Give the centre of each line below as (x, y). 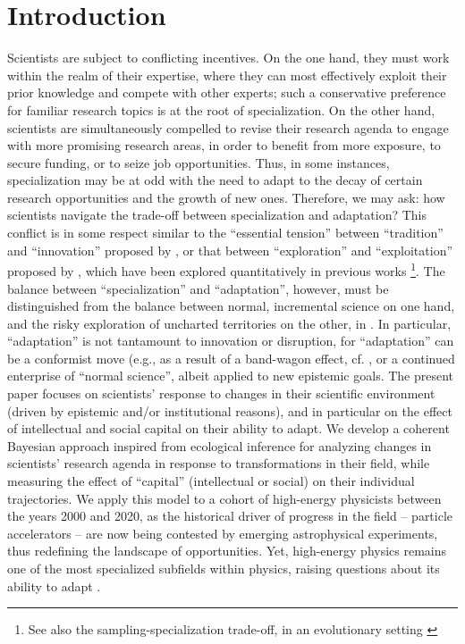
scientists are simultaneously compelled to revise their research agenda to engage (228, 127)
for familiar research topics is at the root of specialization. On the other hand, (221, 109)
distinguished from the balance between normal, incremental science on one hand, (231, 306)
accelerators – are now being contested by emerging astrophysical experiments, (223, 533)
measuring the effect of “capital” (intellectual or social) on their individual (211, 481)
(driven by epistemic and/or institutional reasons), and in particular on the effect (230, 410)
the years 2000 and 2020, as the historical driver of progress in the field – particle (230, 516)
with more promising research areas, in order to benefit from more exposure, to (224, 145)
